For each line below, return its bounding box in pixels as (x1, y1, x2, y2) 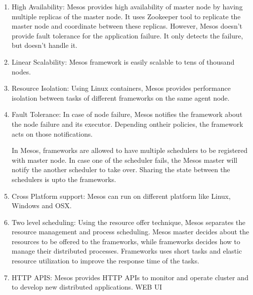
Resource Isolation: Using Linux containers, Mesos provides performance (11, 83, 231, 93)
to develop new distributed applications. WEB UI (11, 282, 162, 292)
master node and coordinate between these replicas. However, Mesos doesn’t (11, 21, 243, 31)
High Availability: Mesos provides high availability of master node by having (11, 1, 243, 11)
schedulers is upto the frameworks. (11, 174, 116, 184)
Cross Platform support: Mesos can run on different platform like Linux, (11, 190, 231, 201)
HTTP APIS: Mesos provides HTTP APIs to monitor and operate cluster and (11, 272, 249, 282)
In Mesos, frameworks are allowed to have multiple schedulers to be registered (11, 145, 248, 155)
